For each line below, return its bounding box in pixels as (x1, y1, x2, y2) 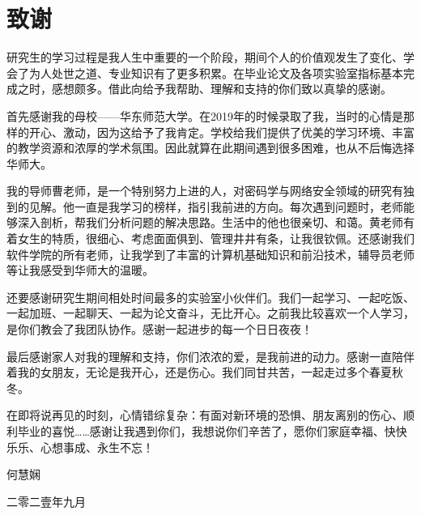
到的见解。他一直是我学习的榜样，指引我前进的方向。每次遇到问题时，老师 (6, 198, 403, 215)
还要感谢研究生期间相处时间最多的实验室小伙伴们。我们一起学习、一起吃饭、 (6, 288, 415, 305)
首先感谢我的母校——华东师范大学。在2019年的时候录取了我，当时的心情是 (6, 107, 403, 124)
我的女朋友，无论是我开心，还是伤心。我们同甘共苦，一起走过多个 (17, 364, 369, 381)
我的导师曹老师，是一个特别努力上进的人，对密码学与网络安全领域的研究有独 (6, 182, 415, 199)
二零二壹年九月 (6, 492, 86, 509)
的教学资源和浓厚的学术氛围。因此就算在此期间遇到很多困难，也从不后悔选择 (6, 139, 415, 156)
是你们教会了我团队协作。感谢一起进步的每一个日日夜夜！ (6, 321, 313, 338)
